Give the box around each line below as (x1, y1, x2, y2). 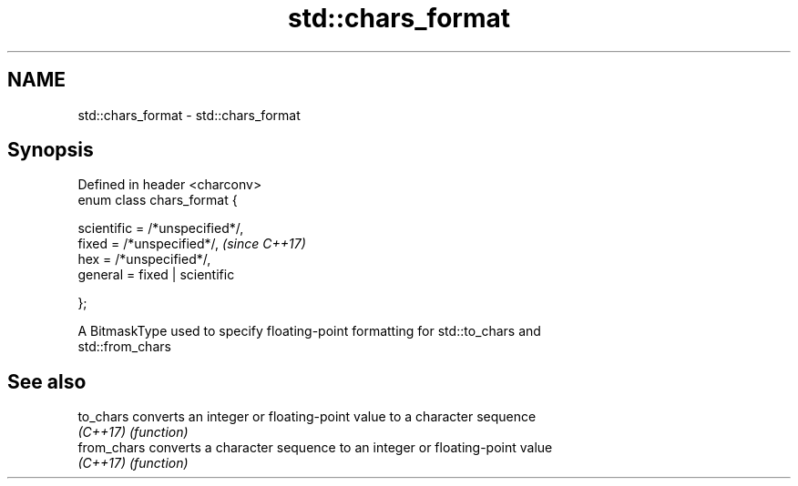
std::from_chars (77, 339, 171, 355)
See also (7, 370, 87, 393)
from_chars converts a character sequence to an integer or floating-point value (77, 440, 553, 456)
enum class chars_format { (77, 192, 238, 208)
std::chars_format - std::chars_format (77, 106, 301, 123)
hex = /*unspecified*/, (77, 251, 211, 268)
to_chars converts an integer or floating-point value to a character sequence (77, 409, 537, 425)
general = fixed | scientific (77, 267, 235, 283)
